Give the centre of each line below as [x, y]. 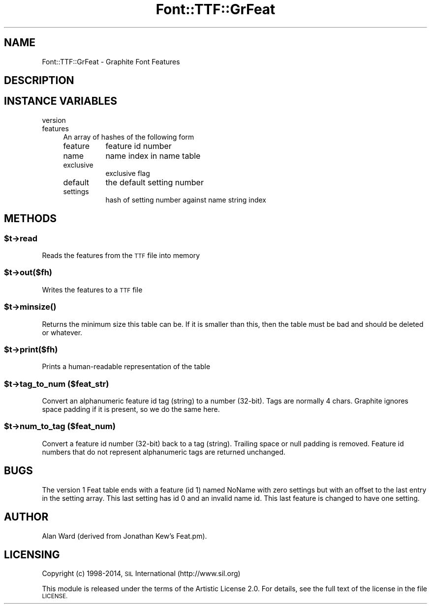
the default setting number [154, 182]
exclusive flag [128, 173]
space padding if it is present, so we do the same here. [131, 409]
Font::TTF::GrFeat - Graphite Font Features [111, 61]
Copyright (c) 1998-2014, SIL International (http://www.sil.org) [141, 574]
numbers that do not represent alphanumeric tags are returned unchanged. [164, 452]
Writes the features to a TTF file [92, 290]
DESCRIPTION [39, 81]
